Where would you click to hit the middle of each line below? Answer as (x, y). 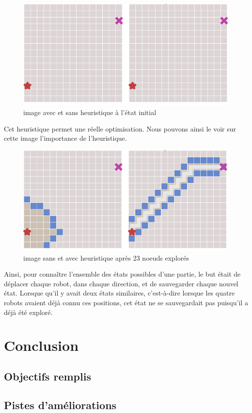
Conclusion (41, 345)
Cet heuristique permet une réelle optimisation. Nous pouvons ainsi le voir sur (120, 128)
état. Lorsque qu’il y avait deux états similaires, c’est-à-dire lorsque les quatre (119, 293)
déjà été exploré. (28, 312)
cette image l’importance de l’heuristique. (65, 138)
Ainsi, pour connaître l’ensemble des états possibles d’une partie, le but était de (122, 274)
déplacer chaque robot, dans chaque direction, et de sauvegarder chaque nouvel (121, 283)
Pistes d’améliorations (60, 405)
